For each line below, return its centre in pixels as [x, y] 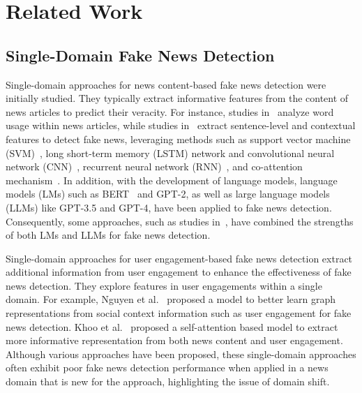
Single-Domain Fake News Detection [140, 55]
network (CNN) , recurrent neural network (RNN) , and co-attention [154, 166]
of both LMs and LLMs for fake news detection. [108, 235]
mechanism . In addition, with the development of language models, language [172, 180]
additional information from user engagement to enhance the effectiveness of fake [179, 272]
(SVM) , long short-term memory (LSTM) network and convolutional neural [170, 153]
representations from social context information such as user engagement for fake [179, 313]
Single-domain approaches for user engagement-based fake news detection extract [179, 258]
